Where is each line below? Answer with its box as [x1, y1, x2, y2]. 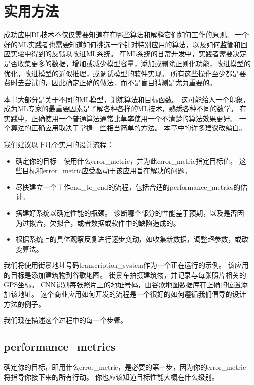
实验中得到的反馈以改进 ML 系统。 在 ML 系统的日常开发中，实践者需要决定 [10, 49, 247, 59]
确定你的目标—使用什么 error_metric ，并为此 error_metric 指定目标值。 [15, 155, 237, 166]
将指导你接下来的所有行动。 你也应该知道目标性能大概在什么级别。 [4, 371, 219, 382]
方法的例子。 [4, 298, 45, 308]
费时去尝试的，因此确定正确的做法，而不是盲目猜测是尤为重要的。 [4, 77, 216, 88]
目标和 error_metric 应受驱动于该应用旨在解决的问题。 [22, 165, 191, 176]
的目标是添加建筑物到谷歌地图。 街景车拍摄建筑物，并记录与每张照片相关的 [4, 270, 246, 280]
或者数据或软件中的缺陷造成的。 [77, 217, 180, 228]
